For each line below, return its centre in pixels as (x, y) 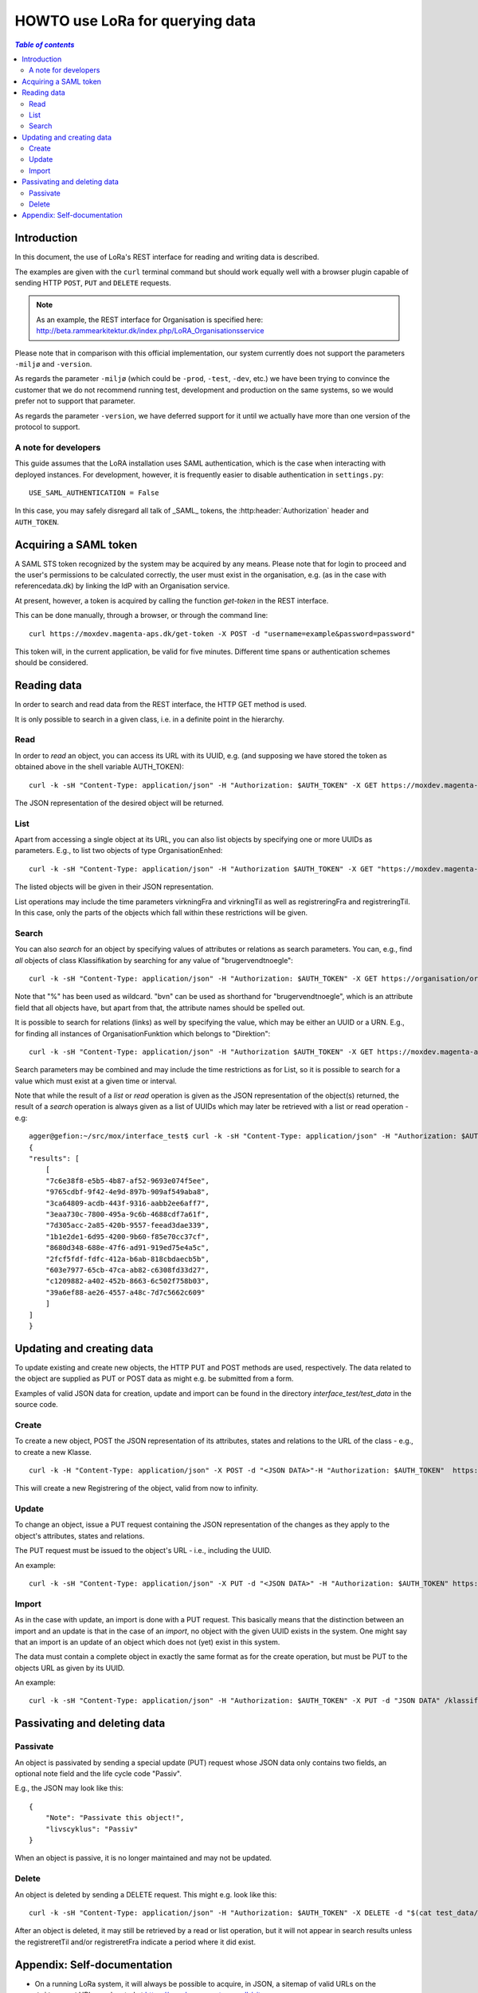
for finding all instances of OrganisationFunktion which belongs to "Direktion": (143, 1033)
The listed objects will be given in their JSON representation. (114, 887)
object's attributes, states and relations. (80, 1535)
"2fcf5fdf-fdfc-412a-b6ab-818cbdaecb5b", (127, 1259)
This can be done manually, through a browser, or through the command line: (141, 615)
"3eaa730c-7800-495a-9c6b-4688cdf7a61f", (127, 1215)
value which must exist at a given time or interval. (96, 1081)
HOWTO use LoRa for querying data (135, 21)
